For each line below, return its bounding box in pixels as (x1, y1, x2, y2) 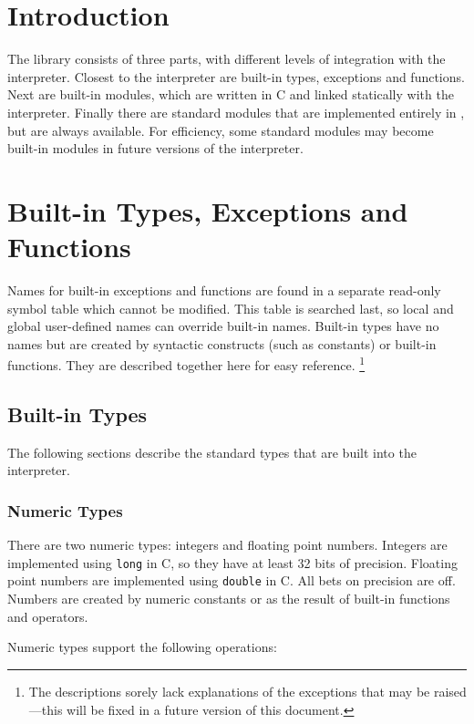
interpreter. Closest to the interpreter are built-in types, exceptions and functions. (7, 67, 465, 86)
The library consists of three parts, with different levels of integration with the (7, 49, 446, 68)
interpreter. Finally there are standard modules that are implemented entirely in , (7, 102, 465, 121)
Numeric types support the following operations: (7, 637, 277, 657)
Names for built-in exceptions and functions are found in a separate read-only (7, 281, 441, 299)
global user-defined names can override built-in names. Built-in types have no (7, 316, 439, 336)
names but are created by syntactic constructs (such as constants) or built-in (7, 334, 437, 353)
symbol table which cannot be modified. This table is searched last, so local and (7, 298, 454, 317)
